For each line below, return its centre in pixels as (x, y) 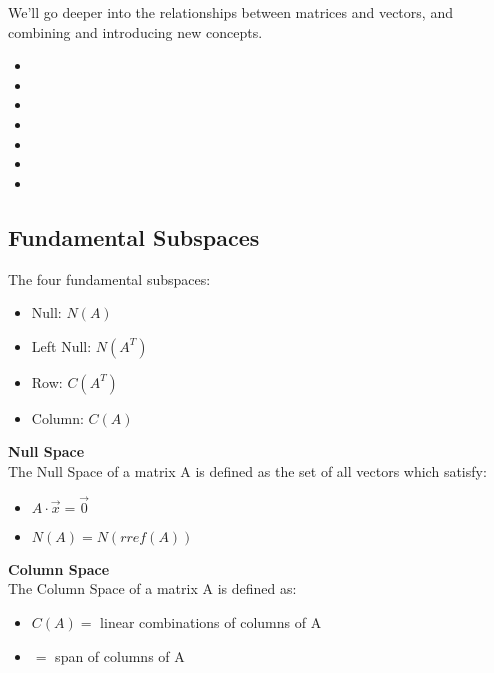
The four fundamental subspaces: (109, 278)
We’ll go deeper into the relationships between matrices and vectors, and (230, 12)
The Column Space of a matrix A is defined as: (152, 588)
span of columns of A (120, 655)
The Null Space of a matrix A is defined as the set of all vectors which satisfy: (247, 470)
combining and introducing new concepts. (135, 31)
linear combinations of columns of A (211, 621)
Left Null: (61, 345)
